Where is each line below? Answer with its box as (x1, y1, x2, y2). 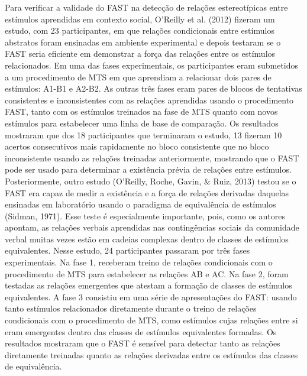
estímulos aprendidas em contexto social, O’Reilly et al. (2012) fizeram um (5, 12, 275, 25)
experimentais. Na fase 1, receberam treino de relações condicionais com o (5, 256, 273, 268)
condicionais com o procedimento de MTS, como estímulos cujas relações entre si (5, 314, 298, 326)
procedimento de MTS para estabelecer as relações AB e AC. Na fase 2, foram (5, 267, 289, 280)
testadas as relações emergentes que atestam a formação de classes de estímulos (5, 279, 292, 291)
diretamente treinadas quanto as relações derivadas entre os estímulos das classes (5, 348, 298, 361)
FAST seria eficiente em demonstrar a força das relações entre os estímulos (5, 47, 276, 60)
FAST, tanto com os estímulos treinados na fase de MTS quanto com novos (5, 105, 278, 118)
